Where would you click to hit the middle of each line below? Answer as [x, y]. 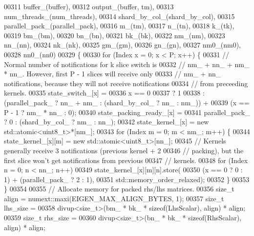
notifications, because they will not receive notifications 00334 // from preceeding [126, 83]
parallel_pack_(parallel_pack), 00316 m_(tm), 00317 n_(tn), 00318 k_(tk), [119, 26]
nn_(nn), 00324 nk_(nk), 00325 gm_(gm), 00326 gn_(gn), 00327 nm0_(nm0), [122, 45]
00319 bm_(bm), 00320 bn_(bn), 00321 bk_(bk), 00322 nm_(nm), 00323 [115, 35]
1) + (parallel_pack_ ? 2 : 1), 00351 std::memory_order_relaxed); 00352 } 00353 [127, 179]
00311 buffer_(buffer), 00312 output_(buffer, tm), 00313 [89, 6]
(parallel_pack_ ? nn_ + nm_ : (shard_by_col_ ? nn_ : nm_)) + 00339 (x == [127, 102]
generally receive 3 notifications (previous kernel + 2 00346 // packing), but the [124, 150]
